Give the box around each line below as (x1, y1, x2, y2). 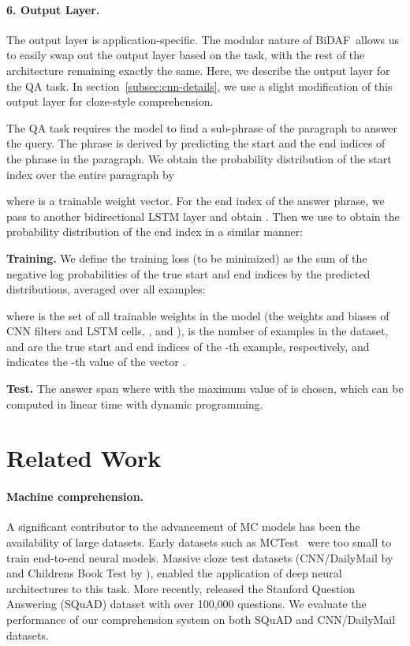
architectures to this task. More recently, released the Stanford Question (6, 580, 356, 596)
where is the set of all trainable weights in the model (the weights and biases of (6, 307, 389, 323)
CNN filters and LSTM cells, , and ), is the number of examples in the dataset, (6, 323, 389, 339)
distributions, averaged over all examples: (6, 281, 206, 297)
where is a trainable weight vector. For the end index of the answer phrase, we (6, 192, 385, 209)
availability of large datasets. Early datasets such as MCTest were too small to (6, 534, 392, 551)
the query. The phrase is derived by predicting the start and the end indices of (6, 135, 386, 151)
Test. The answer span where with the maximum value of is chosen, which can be (6, 380, 404, 397)
